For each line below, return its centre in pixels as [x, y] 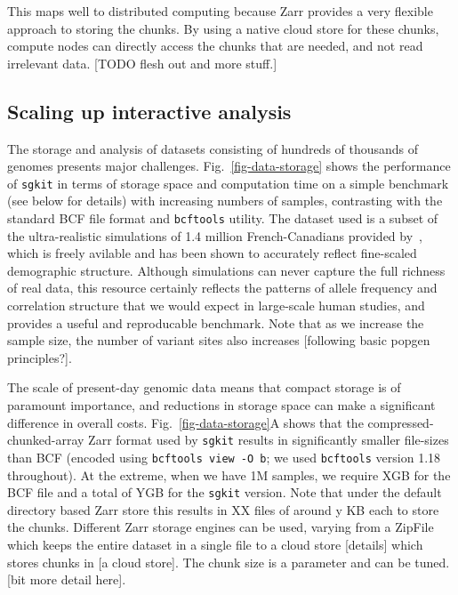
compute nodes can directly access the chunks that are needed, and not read [215, 46]
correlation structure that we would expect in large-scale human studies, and [216, 306]
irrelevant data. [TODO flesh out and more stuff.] [142, 63]
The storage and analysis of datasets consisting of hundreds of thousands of [213, 148]
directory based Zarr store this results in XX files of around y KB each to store [223, 509]
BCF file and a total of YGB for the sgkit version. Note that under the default [225, 492]
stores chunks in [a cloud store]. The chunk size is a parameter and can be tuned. [229, 562]
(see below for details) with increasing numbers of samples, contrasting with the [225, 201]
